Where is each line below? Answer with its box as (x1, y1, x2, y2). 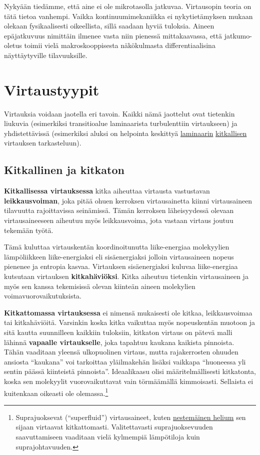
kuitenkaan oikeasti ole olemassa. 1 (4, 386, 108, 398)
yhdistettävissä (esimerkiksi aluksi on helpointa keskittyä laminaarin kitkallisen (4, 127, 247, 138)
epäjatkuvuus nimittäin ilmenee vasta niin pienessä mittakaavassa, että (4, 30, 222, 40)
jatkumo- (224, 30, 252, 40)
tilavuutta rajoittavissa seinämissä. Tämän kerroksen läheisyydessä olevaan (4, 205, 234, 215)
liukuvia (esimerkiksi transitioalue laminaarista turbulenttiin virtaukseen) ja (4, 118, 237, 128)
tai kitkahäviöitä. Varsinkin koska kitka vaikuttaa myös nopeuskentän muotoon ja (4, 317, 255, 327)
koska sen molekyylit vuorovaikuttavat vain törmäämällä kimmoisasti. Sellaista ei (4, 375, 253, 386)
